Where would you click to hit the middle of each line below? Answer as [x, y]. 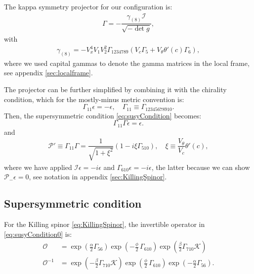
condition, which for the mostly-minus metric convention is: [94, 99]
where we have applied [38, 167]
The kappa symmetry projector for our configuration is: [88, 6]
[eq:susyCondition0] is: [38, 234]
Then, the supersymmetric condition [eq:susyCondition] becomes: [103, 115]
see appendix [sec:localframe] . [48, 73]
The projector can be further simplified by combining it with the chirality [115, 89]
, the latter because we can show [201, 167]
